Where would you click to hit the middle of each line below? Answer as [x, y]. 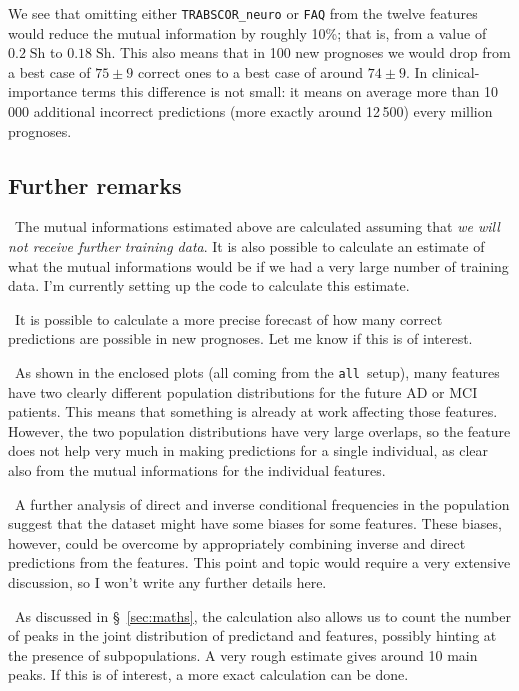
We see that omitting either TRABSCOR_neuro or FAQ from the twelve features [243, 13]
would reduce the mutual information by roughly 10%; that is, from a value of [247, 32]
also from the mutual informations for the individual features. [197, 470]
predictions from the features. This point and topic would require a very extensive [259, 562]
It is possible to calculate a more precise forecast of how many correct [228, 318]
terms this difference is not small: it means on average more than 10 [290, 91]
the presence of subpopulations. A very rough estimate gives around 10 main [243, 654]
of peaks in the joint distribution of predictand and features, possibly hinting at [252, 635]
